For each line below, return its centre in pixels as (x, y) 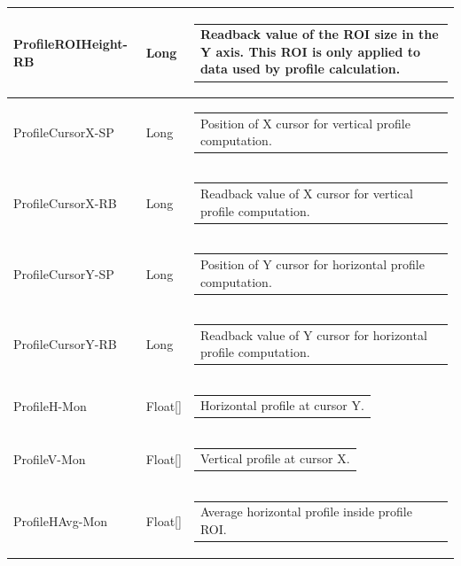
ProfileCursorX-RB (65, 202)
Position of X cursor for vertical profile (305, 123)
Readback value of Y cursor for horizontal (313, 334)
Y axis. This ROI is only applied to (310, 51)
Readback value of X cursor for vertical (306, 194)
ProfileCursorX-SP (64, 132)
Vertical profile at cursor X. (275, 458)
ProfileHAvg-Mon (61, 521)
